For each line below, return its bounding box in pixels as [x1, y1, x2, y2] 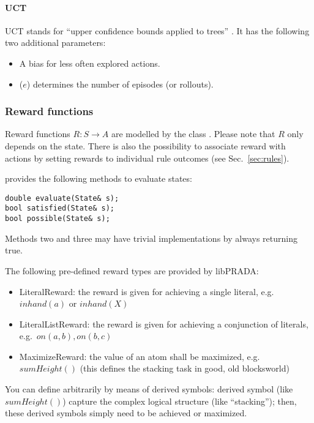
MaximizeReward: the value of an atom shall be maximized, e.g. [19, 350, 260, 362]
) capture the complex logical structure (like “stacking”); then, [62, 394, 297, 407]
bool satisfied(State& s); [5, 204, 114, 213]
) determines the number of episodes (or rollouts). [26, 77, 214, 90]
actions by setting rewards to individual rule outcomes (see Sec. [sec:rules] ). [5, 151, 290, 164]
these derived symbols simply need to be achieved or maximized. [5, 406, 247, 419]
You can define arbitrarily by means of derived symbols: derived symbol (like [5, 383, 293, 395]
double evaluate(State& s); [5, 193, 119, 203]
